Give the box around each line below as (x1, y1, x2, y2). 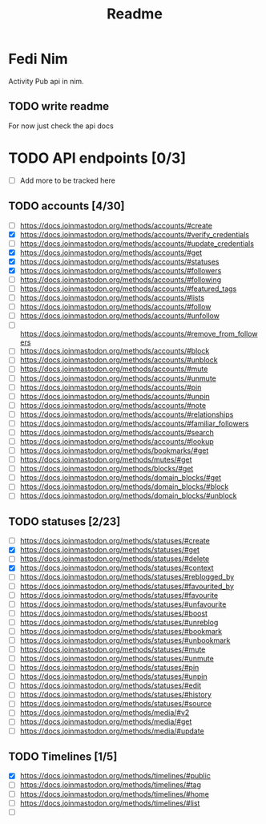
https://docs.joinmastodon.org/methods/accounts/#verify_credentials (19, 229, 250, 239)
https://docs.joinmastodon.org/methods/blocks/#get (19, 464, 194, 474)
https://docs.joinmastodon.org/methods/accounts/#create (19, 220, 212, 230)
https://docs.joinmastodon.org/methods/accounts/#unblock (19, 355, 218, 365)
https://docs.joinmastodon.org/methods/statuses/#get (19, 545, 200, 555)
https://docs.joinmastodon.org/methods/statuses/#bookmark (19, 626, 223, 636)
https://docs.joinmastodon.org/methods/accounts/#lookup (19, 436, 214, 446)
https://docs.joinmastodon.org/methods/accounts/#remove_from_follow (19, 329, 258, 339)
